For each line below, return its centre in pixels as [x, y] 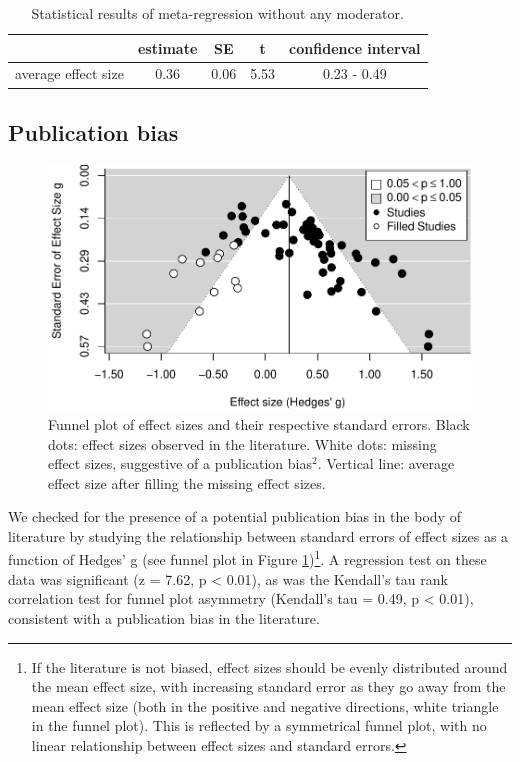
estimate [167, 47]
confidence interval [355, 47]
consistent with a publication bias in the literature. [164, 617]
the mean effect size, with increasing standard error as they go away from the [268, 686]
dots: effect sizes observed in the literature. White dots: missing [242, 443]
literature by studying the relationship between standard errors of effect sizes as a [258, 535]
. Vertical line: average [386, 463]
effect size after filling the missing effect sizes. [187, 482]
